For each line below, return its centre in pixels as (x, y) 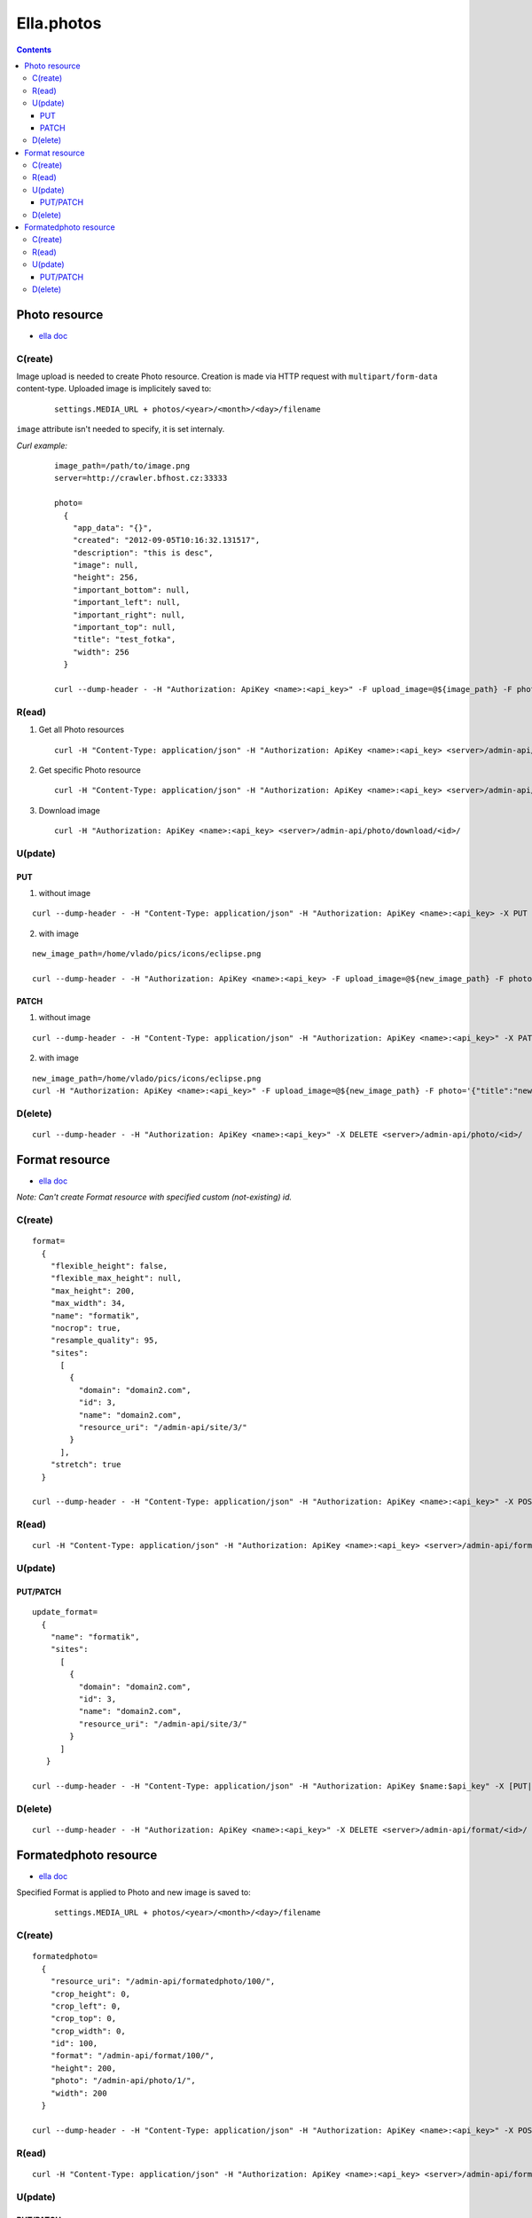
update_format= (65, 1612)
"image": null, (106, 565)
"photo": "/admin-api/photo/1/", (123, 2081)
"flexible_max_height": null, (116, 1278)
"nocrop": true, (86, 1328)
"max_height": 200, (93, 1290)
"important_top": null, (124, 627)
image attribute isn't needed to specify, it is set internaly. (121, 429)
